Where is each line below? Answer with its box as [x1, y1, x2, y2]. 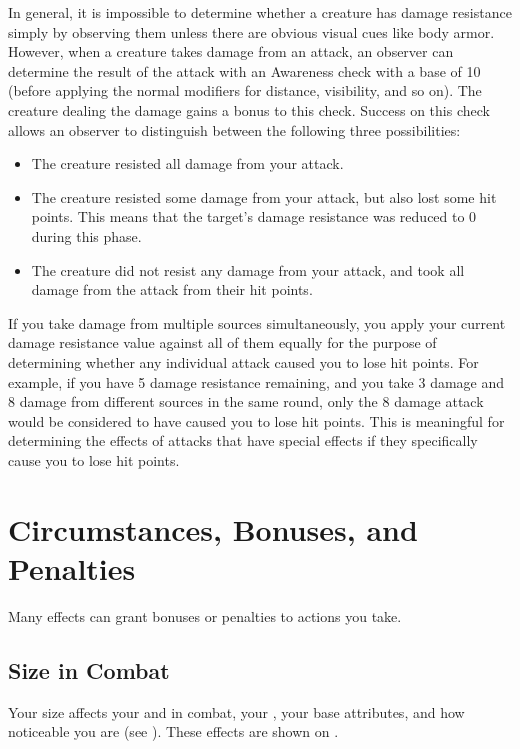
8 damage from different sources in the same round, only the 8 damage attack [8, 391, 484, 412]
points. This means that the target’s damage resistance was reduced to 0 [31, 206, 477, 227]
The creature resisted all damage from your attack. [31, 153, 344, 174]
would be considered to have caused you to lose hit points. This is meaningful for [8, 410, 505, 431]
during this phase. [31, 225, 142, 246]
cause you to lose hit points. [8, 449, 180, 470]
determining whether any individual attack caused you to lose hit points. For [8, 351, 479, 372]
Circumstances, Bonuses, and [8, 508, 418, 549]
